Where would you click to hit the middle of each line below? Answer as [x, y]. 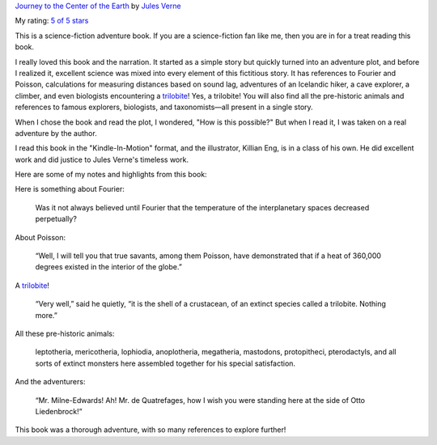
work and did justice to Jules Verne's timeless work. [102, 159]
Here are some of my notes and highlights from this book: [111, 175]
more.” [47, 315]
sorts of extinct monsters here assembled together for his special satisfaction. [165, 363]
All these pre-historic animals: [65, 333]
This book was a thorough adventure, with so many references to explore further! [151, 430]
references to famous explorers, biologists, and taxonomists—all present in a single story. [164, 107]
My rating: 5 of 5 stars [52, 21]
